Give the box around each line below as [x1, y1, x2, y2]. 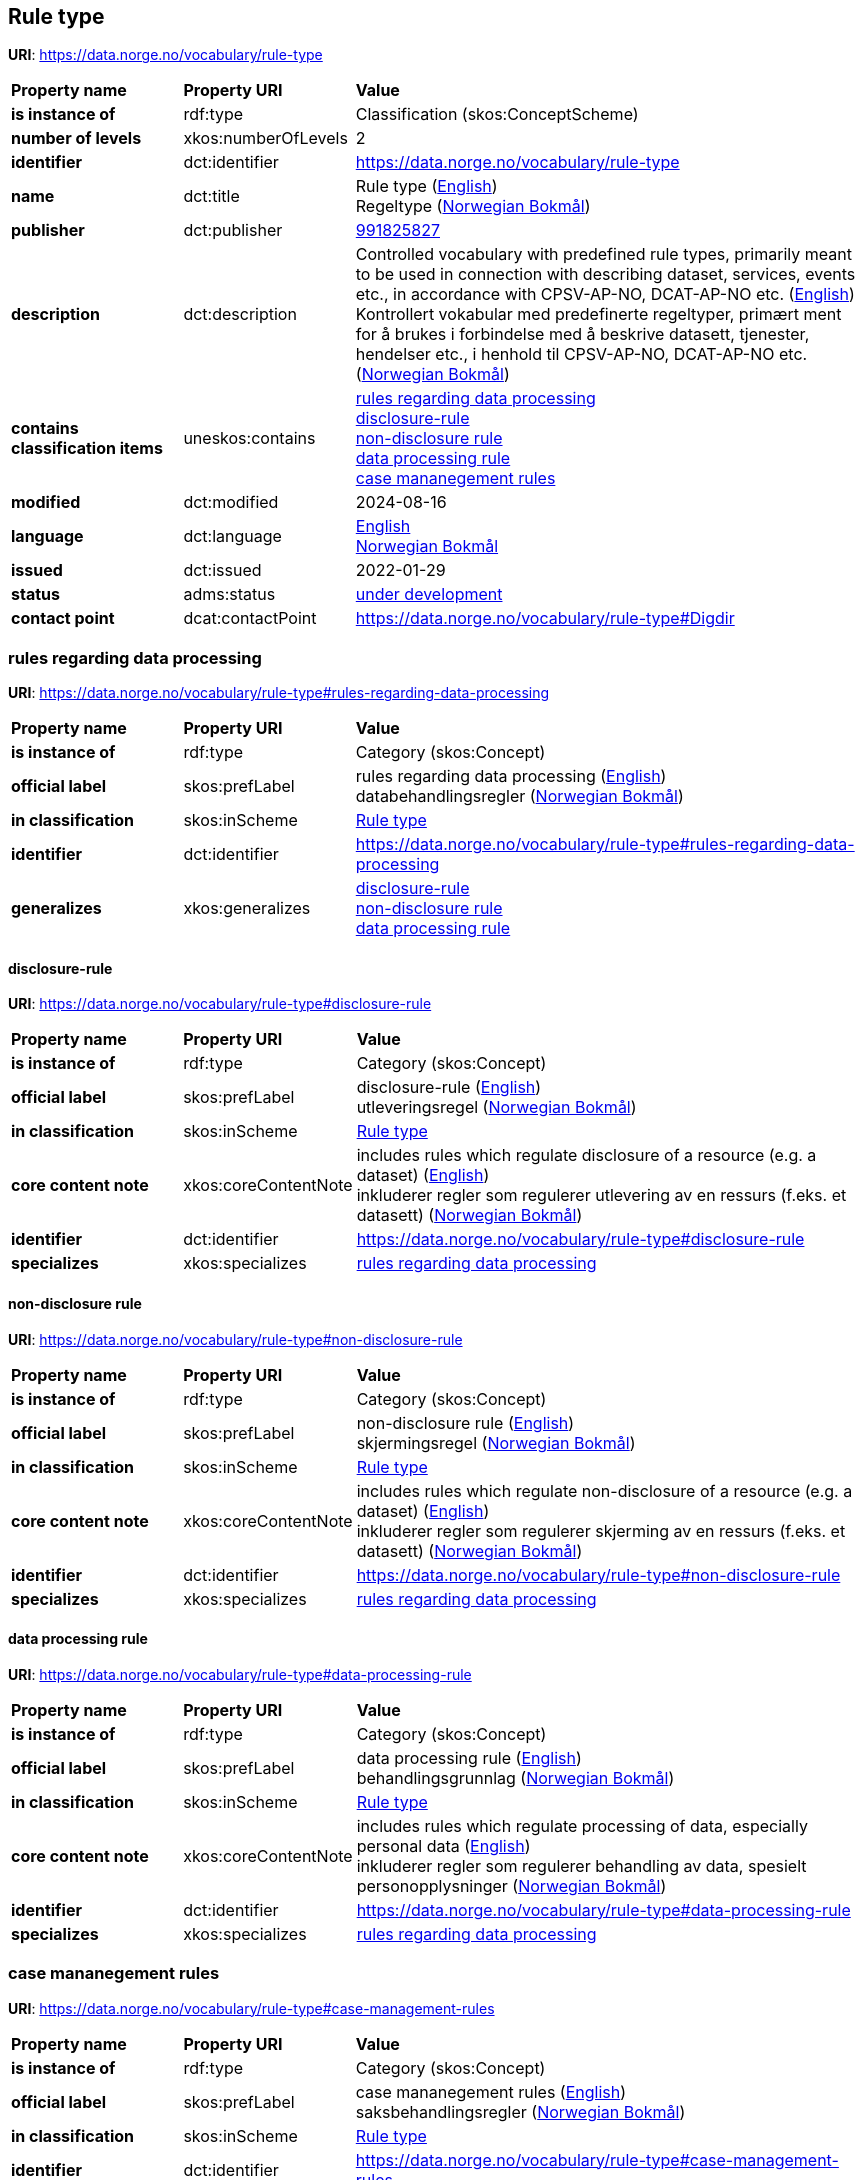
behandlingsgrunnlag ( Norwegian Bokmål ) [356, 1767, 675, 1788]
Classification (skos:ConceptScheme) [355, 104, 639, 125]
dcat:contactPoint [183, 608, 317, 629]
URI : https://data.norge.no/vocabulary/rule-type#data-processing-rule [8, 1665, 472, 1683]
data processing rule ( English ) [356, 1747, 582, 1768]
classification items [11, 438, 163, 459]
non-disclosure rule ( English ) [356, 1412, 575, 1433]
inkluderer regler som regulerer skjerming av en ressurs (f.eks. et [356, 1520, 846, 1541]
